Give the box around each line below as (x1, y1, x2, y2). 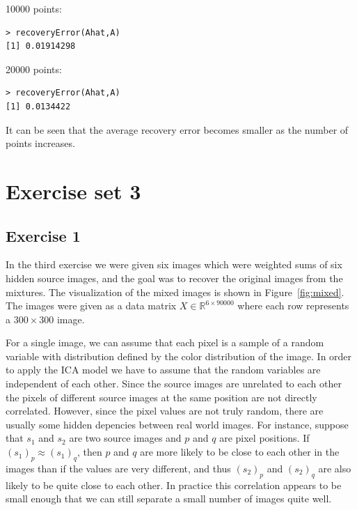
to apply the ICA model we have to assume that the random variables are (6, 362, 321, 377)
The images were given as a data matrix (6, 298, 177, 313)
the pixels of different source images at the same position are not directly (6, 389, 317, 404)
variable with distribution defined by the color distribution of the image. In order (6, 348, 352, 363)
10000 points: (6, 1, 62, 15)
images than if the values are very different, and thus (6, 461, 231, 475)
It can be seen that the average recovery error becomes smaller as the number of (6, 122, 349, 137)
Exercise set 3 (6, 176, 141, 205)
